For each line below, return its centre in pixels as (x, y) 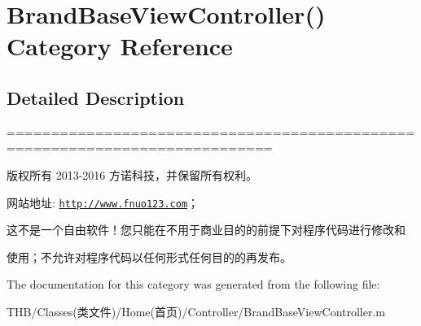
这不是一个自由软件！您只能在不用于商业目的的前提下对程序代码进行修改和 (206, 230)
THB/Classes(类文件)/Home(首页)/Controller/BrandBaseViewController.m (196, 311)
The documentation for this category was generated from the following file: (193, 284)
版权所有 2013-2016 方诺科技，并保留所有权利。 (132, 174)
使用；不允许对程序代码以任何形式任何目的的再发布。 (149, 256)
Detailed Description (96, 97)
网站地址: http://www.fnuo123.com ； (103, 202)
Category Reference (120, 46)
